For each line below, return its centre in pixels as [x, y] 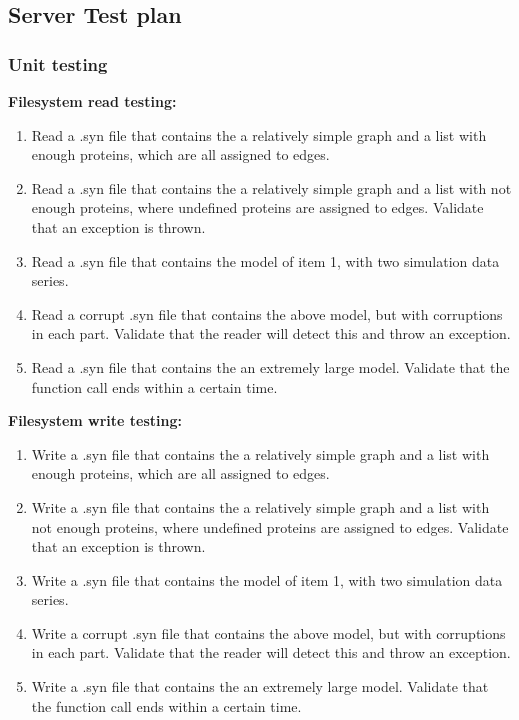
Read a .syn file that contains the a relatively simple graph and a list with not [271, 187]
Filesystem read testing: [92, 101]
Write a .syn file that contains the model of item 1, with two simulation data [267, 579]
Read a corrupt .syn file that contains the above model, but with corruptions [267, 313]
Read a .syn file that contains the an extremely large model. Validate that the [270, 366]
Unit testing [58, 63]
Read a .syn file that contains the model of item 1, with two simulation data [265, 260]
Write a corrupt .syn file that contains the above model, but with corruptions [268, 632]
